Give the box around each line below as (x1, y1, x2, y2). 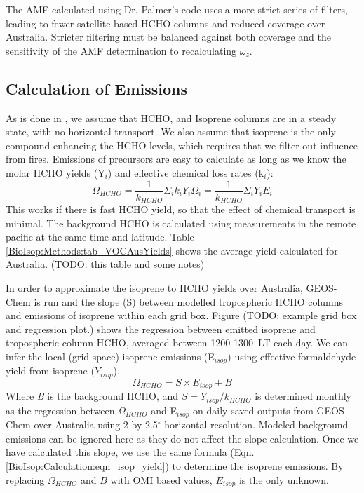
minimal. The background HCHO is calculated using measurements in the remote (6, 215, 356, 230)
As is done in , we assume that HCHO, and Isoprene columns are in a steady (6, 110, 337, 125)
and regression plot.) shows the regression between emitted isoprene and (6, 321, 316, 336)
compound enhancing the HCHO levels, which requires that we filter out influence (6, 137, 358, 152)
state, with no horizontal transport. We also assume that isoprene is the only (6, 124, 336, 139)
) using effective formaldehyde (227, 349, 356, 363)
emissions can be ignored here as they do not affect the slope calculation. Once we (6, 431, 359, 445)
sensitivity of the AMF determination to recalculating (6, 43, 237, 58)
